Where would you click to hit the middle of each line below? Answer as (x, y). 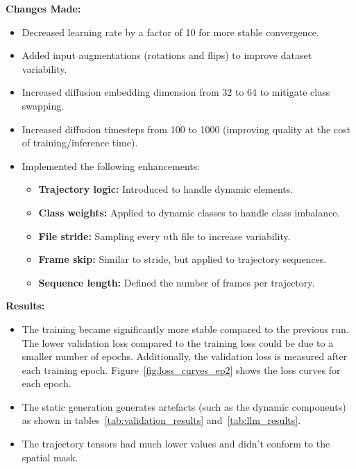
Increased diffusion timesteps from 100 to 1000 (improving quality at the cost (186, 129)
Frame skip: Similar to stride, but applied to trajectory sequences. (183, 259)
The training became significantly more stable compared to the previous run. (185, 329)
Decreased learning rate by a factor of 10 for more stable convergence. (170, 32)
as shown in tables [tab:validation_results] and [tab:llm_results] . (161, 420)
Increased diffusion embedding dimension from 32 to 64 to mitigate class (176, 92)
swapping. (43, 105)
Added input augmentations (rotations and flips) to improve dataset (167, 55)
